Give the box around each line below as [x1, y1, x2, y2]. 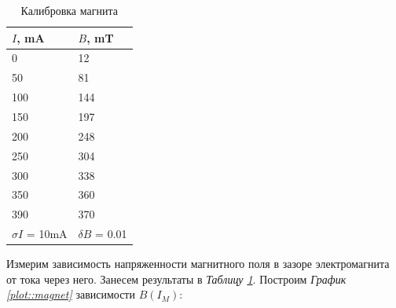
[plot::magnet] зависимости [6, 286, 135, 302]
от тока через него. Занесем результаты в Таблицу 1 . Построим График [6, 270, 346, 287]
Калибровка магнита [20, 2, 118, 18]
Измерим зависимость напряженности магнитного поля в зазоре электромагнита [6, 255, 390, 272]
